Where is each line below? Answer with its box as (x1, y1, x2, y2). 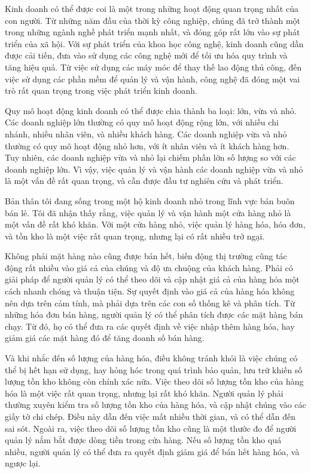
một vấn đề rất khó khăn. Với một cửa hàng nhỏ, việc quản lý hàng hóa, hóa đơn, (5, 218, 306, 231)
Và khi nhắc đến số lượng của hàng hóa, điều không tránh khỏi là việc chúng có (5, 352, 298, 364)
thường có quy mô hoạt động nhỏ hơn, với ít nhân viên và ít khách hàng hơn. (5, 139, 289, 152)
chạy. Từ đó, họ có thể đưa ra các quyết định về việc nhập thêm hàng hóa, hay (5, 320, 295, 332)
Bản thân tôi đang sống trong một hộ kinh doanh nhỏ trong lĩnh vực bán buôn (5, 194, 295, 207)
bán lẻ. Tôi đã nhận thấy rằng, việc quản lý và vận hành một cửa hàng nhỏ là (5, 206, 291, 219)
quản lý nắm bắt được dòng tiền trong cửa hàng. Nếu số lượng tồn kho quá (5, 434, 282, 446)
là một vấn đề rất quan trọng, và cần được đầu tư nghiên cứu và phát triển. (5, 174, 283, 187)
